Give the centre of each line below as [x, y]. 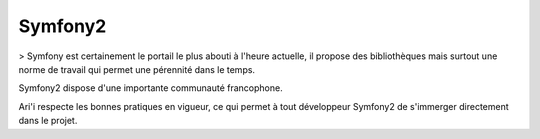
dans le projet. [48, 121]
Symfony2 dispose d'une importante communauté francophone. [151, 88]
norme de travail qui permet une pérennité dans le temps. [136, 69]
